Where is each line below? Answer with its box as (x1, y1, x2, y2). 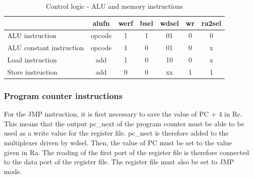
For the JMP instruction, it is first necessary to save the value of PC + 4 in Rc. (4, 109, 242, 119)
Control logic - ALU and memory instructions (46, 1, 183, 11)
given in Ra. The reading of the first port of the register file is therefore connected (4, 147, 250, 157)
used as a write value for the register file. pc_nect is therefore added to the (4, 128, 229, 138)
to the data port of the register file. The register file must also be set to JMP (4, 157, 234, 167)
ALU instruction (7, 30, 57, 40)
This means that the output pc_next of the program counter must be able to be (4, 118, 244, 128)
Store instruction (7, 66, 58, 77)
